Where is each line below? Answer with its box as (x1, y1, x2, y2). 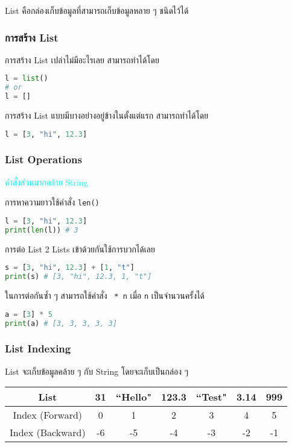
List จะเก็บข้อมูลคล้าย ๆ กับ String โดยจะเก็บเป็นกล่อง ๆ (5, 364, 189, 377)
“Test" (196, 390, 227, 404)
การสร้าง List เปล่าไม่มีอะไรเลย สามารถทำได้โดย (5, 53, 159, 66)
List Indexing (5, 341, 71, 356)
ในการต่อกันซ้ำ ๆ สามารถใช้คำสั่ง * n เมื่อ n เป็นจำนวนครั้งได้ (5, 289, 205, 302)
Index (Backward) (10, 425, 86, 440)
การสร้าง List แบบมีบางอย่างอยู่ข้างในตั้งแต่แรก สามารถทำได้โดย (5, 109, 209, 122)
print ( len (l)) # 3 (5, 225, 78, 234)
